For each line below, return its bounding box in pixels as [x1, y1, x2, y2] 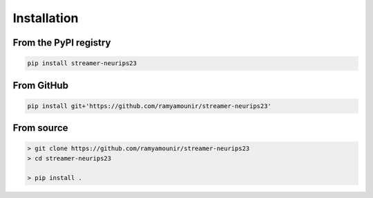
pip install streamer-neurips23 [27, 60, 137, 67]
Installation [12, 10, 79, 26]
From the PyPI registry [12, 37, 111, 48]
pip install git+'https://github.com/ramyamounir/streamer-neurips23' [27, 102, 272, 110]
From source [12, 122, 68, 134]
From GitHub [12, 80, 69, 91]
